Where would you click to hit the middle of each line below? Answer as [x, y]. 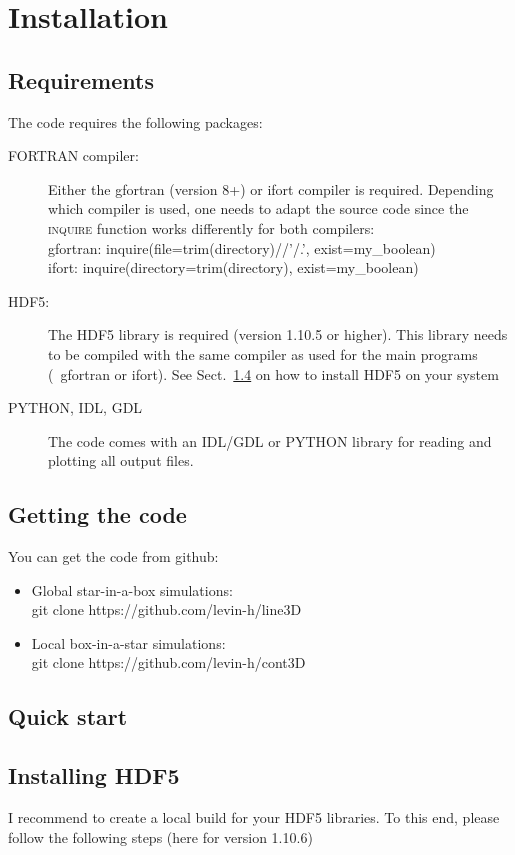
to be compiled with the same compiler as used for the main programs [263, 353]
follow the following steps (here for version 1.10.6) [160, 836]
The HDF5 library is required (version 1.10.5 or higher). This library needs [278, 334]
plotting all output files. [121, 460]
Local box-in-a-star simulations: [128, 642]
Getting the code [97, 514]
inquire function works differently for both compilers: [211, 227]
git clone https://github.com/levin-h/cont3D [168, 662]
